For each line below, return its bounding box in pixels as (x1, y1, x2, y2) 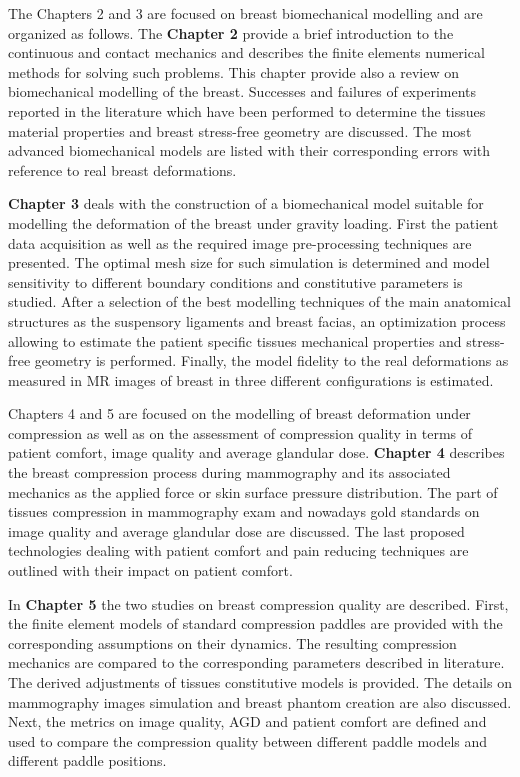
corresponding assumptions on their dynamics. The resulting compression (8, 632, 457, 653)
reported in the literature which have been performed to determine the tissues (8, 100, 486, 121)
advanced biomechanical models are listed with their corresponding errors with (8, 140, 491, 161)
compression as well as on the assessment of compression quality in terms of (8, 422, 473, 443)
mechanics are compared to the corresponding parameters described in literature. (8, 652, 505, 673)
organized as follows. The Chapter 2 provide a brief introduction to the (8, 22, 454, 43)
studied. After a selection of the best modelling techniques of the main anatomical (8, 291, 511, 312)
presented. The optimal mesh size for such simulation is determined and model (8, 252, 490, 273)
